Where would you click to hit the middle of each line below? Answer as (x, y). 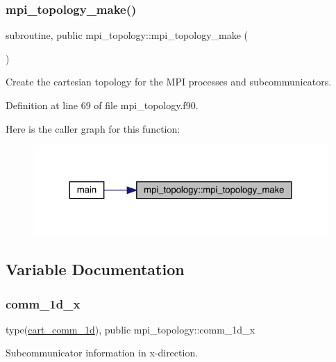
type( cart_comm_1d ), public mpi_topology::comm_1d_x (131, 329)
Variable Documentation (95, 269)
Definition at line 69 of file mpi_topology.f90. (102, 105)
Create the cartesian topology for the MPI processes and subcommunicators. (169, 82)
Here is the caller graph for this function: (93, 128)
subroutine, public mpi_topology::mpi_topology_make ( (127, 35)
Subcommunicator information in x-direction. (102, 353)
